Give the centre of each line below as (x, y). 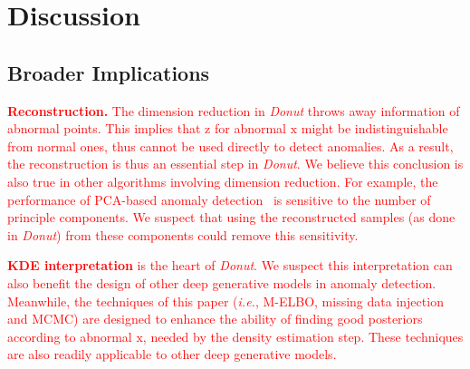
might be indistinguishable (374, 128)
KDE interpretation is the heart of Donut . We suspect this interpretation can (230, 265)
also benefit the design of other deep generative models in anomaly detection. (222, 282)
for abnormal (250, 128)
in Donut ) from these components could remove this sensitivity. (183, 234)
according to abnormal (70, 336)
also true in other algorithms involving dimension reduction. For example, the (223, 181)
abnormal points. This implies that (104, 128)
